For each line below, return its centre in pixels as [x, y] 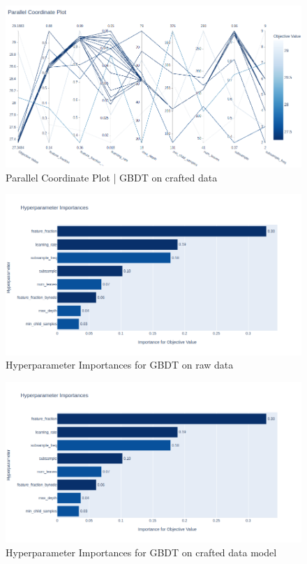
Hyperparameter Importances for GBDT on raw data [120, 365]
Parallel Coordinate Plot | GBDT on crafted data [112, 177]
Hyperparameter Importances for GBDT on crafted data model [141, 552]
